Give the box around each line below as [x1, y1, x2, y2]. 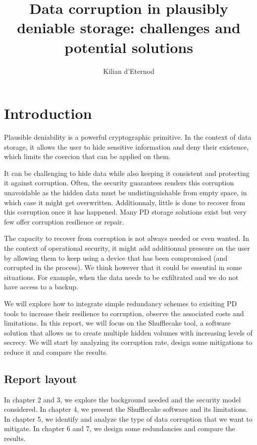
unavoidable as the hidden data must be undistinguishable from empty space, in [4, 187, 247, 197]
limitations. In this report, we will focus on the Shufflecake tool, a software [4, 318, 231, 328]
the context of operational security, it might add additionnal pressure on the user [4, 242, 250, 253]
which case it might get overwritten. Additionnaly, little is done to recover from [4, 197, 245, 207]
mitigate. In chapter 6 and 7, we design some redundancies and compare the [4, 423, 235, 434]
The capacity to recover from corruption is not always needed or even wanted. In [4, 233, 250, 243]
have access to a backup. [4, 281, 78, 292]
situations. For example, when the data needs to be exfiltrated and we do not [4, 272, 239, 282]
